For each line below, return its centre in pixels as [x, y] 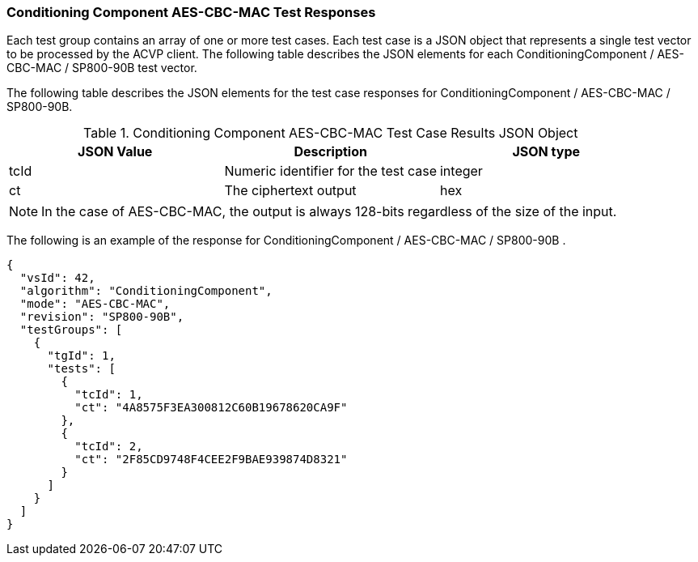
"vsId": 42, [57, 278]
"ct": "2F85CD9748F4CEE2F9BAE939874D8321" [211, 460]
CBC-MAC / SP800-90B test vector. [102, 68]
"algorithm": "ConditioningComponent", [146, 291]
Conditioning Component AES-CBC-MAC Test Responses [191, 12]
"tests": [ [81, 369]
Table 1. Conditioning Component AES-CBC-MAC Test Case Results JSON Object [331, 133]
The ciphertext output [290, 191]
